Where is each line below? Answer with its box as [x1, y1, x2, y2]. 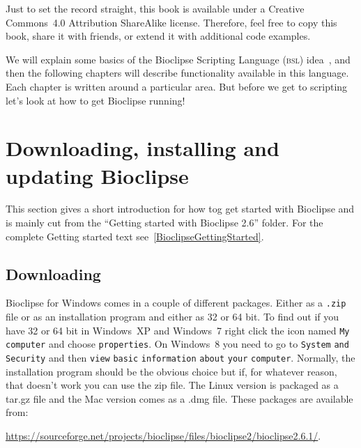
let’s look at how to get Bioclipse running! [6, 93, 185, 107]
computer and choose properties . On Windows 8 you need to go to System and [6, 337, 349, 351]
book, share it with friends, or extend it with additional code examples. [6, 29, 311, 43]
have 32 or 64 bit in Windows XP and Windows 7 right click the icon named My [6, 323, 350, 337]
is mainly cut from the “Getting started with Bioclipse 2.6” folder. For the [6, 215, 323, 230]
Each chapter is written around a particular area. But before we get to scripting [6, 79, 348, 93]
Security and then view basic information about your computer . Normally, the [6, 350, 355, 365]
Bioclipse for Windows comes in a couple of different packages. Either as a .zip [6, 295, 346, 310]
